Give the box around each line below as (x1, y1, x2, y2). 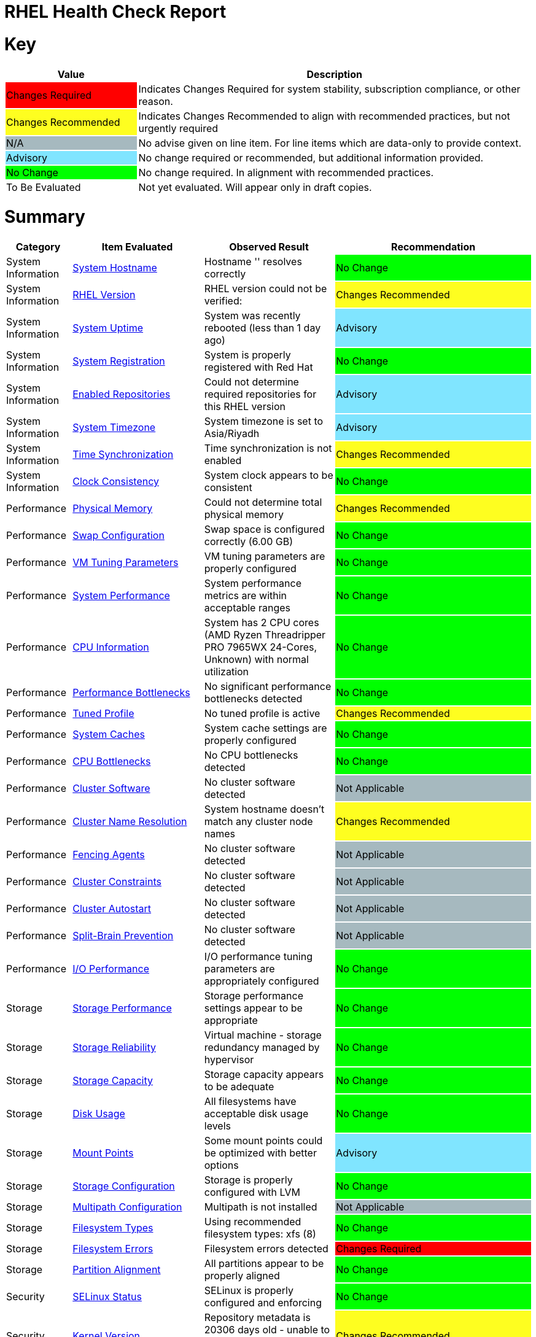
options (204, 1159, 239, 1171)
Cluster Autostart (72, 902, 152, 915)
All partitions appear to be (204, 1257, 324, 1269)
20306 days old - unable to (204, 1323, 330, 1336)
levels (204, 1120, 231, 1132)
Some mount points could (204, 1134, 323, 1147)
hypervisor (204, 1053, 254, 1066)
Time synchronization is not (204, 442, 332, 454)
